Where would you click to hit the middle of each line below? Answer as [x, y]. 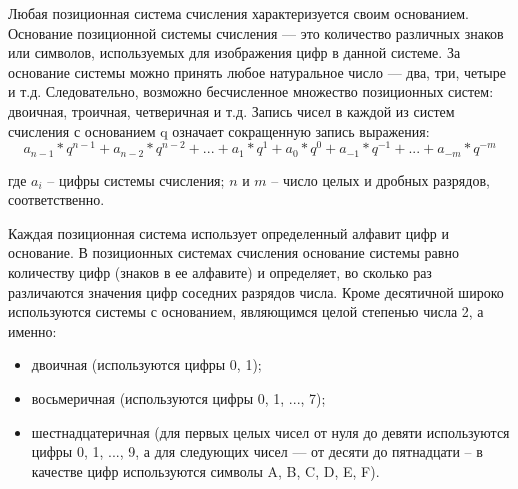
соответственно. [56, 199]
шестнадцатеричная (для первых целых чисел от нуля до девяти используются [270, 431]
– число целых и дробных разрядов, [380, 179]
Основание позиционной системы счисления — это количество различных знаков [256, 32]
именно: [32, 330]
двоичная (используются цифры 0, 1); [146, 364]
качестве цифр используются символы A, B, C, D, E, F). [205, 470]
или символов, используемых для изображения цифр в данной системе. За [234, 52]
